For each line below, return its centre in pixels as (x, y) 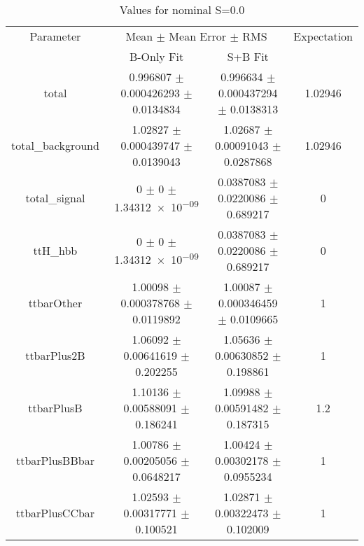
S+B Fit (248, 56)
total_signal (55, 198)
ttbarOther (55, 303)
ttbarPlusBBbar (55, 460)
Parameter (55, 36)
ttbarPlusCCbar (55, 513)
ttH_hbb (55, 250)
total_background (55, 145)
